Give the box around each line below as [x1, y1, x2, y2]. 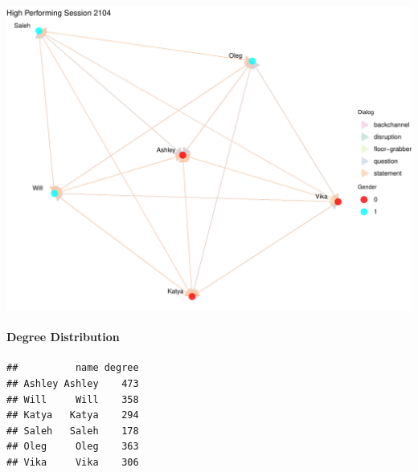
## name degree [6, 362, 139, 374]
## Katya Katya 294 [6, 409, 139, 421]
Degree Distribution [6, 328, 120, 345]
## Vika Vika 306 [6, 456, 139, 468]
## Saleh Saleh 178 [6, 425, 139, 437]
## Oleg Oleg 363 [6, 441, 139, 453]
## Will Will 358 [6, 393, 139, 405]
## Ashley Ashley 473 [6, 377, 139, 389]
